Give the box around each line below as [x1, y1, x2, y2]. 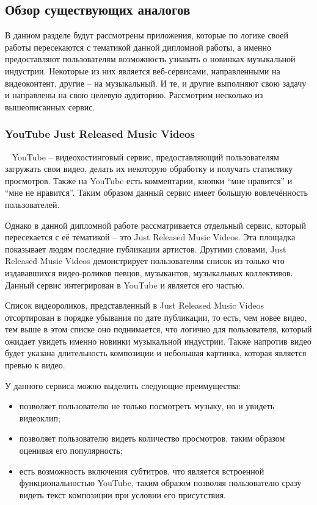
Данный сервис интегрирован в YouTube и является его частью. [5, 278, 245, 291]
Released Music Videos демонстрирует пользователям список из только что [5, 254, 285, 267]
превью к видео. [5, 359, 65, 371]
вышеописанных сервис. [5, 100, 95, 113]
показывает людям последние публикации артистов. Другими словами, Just [5, 242, 286, 255]
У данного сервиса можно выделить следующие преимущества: [5, 379, 241, 392]
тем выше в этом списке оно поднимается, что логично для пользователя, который [5, 323, 312, 335]
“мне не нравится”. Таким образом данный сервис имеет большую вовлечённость [5, 186, 308, 199]
